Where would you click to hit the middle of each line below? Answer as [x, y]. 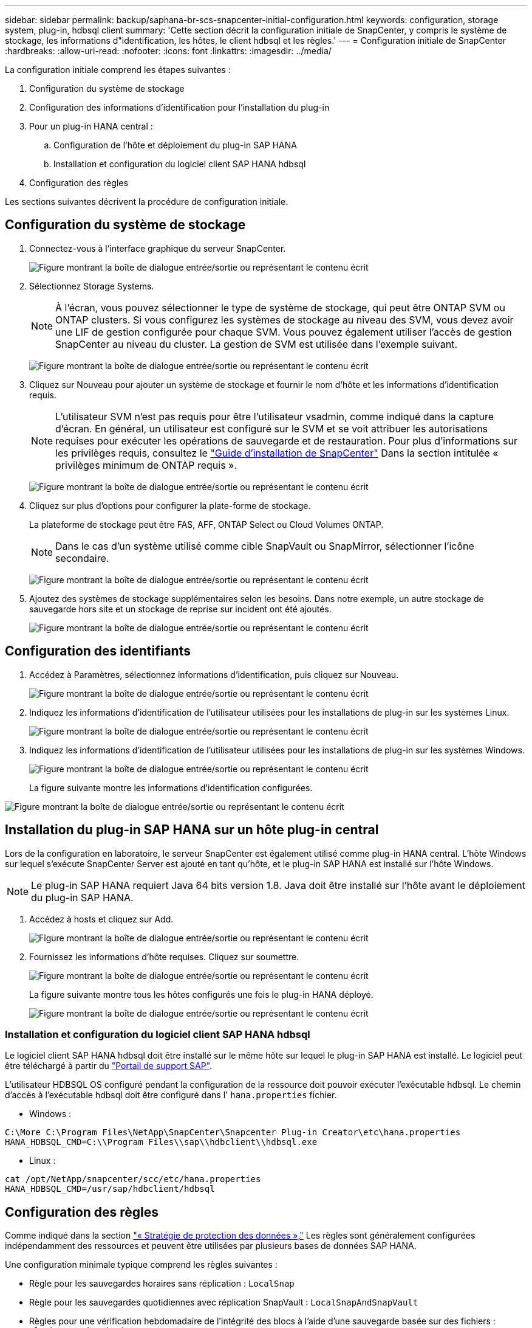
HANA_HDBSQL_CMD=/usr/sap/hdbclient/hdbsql [110, 1189]
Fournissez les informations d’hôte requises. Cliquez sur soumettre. [164, 956]
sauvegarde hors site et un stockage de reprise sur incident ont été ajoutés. [180, 609]
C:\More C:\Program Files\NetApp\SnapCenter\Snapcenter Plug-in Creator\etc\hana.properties [233, 1133]
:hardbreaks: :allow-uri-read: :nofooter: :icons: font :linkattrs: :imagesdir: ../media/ [168, 51]
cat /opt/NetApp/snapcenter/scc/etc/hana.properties [133, 1179]
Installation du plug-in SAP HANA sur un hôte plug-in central [192, 830]
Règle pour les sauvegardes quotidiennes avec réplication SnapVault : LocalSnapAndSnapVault [224, 1302]
